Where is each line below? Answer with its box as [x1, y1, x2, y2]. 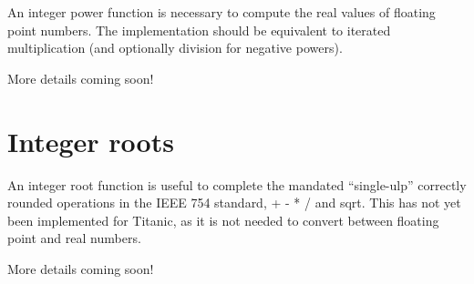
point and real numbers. [7, 228, 141, 248]
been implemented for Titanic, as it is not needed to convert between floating [7, 210, 439, 229]
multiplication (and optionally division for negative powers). [7, 38, 343, 57]
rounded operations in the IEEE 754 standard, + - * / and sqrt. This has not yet [7, 193, 461, 212]
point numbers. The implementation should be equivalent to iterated [7, 20, 391, 39]
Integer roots [7, 122, 174, 159]
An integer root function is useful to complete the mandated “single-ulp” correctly [7, 175, 467, 194]
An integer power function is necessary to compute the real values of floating [7, 3, 436, 21]
